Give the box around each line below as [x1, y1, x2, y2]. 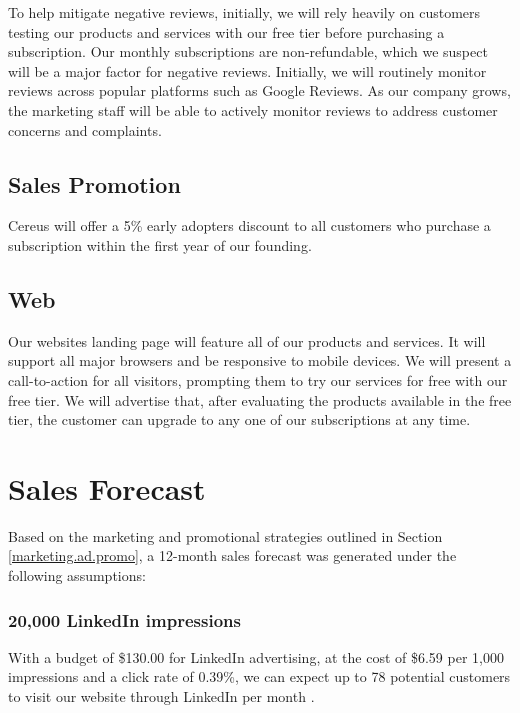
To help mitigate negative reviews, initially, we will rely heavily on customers [8, 2, 481, 22]
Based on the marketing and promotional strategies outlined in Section [8, 525, 443, 546]
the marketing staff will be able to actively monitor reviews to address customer [8, 99, 498, 120]
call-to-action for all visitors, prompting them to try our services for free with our [8, 369, 508, 390]
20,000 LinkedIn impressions [8, 607, 241, 632]
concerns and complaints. [8, 119, 162, 140]
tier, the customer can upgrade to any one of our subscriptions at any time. [8, 409, 471, 430]
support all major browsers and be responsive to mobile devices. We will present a [8, 350, 512, 371]
